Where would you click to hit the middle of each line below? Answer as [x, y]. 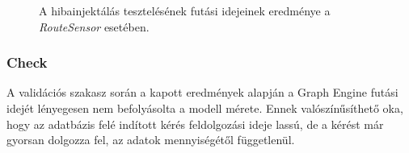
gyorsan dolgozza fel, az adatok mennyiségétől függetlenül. [151, 140]
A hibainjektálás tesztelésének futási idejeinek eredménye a [185, 10]
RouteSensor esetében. [94, 26]
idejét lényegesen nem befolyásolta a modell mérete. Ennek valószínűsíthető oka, [205, 108]
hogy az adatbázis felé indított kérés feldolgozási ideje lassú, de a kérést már [195, 124]
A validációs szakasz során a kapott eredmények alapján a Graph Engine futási [202, 92]
